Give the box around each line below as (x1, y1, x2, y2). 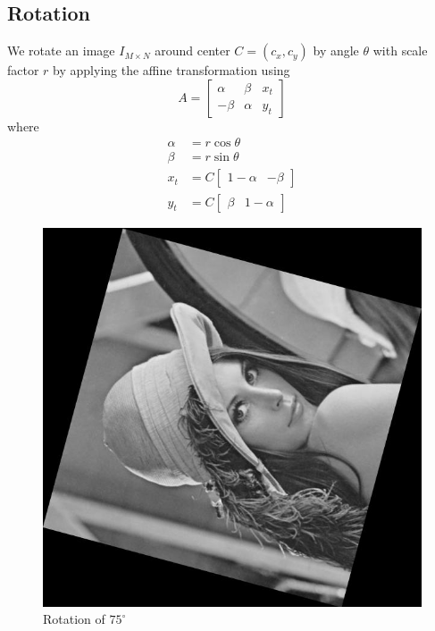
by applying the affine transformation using (53, 61, 290, 80)
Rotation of (43, 610, 105, 628)
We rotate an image (7, 41, 115, 60)
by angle (313, 41, 359, 60)
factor (7, 61, 39, 80)
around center (155, 41, 230, 60)
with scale (372, 41, 428, 60)
